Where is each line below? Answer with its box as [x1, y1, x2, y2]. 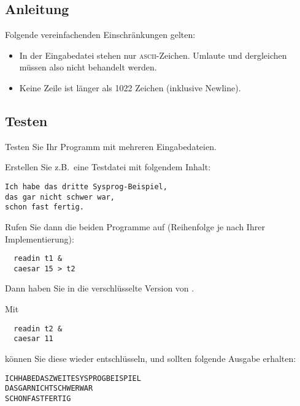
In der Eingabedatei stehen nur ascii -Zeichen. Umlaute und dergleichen [19, 48, 287, 61]
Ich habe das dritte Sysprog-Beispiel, [5, 182, 167, 191]
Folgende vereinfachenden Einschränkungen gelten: [5, 28, 196, 41]
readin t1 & [13, 254, 63, 263]
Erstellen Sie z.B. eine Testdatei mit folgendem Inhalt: [5, 160, 211, 173]
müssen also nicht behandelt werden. [19, 61, 157, 73]
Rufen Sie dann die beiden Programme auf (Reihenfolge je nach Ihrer [5, 220, 265, 233]
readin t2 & [13, 324, 63, 333]
